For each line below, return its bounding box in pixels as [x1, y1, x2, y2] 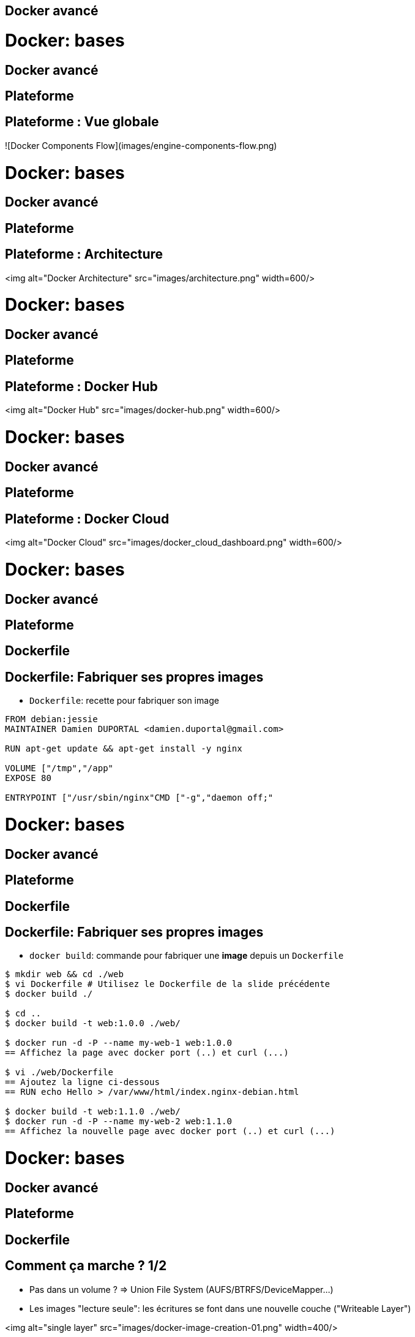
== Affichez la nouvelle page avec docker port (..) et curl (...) [5, 1126, 335, 1137]
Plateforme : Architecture [5, 246, 163, 262]
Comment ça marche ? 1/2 [5, 1258, 167, 1274]
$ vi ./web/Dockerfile [5, 1067, 114, 1078]
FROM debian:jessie [5, 714, 98, 725]
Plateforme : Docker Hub [5, 378, 158, 394]
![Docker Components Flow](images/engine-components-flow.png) [5, 140, 277, 151]
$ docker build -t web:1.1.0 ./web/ [5, 1107, 181, 1117]
